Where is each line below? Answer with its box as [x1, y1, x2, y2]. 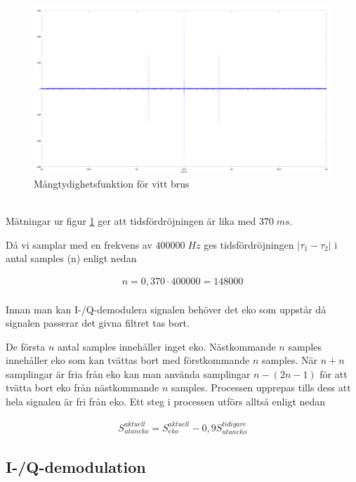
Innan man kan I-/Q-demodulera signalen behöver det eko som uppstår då [6, 301, 327, 316]
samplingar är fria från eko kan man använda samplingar [6, 366, 251, 381]
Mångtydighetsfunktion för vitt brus [34, 176, 190, 190]
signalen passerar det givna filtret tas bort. [6, 315, 190, 330]
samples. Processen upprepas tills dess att [171, 380, 351, 395]
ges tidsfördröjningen [204, 237, 294, 252]
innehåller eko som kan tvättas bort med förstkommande [6, 353, 250, 367]
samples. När [261, 353, 318, 367]
